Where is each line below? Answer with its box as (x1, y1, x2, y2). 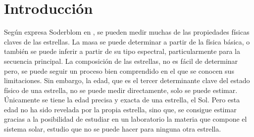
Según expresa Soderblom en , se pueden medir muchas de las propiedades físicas (4, 27, 250, 37)
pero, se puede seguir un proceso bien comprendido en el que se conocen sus (4, 65, 234, 76)
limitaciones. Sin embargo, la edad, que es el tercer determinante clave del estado (4, 75, 250, 86)
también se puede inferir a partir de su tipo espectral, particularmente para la (4, 46, 240, 56)
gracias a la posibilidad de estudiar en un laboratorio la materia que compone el (4, 114, 247, 124)
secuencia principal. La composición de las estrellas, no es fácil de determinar (4, 55, 238, 66)
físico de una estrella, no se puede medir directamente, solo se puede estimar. (4, 85, 238, 95)
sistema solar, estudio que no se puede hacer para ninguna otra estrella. (4, 124, 221, 134)
